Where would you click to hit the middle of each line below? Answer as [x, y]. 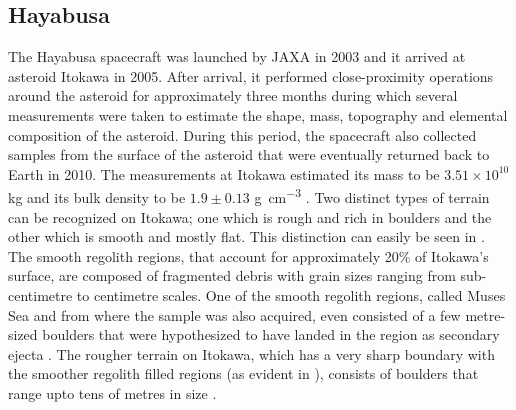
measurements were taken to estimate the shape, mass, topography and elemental [258, 114]
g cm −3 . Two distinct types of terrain [372, 196]
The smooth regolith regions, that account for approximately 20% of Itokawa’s [248, 255]
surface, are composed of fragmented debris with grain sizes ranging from [232, 275]
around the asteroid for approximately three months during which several [233, 95]
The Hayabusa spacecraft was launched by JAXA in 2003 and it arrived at [237, 56]
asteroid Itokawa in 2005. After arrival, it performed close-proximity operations [251, 75]
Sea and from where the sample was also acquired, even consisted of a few [234, 314]
